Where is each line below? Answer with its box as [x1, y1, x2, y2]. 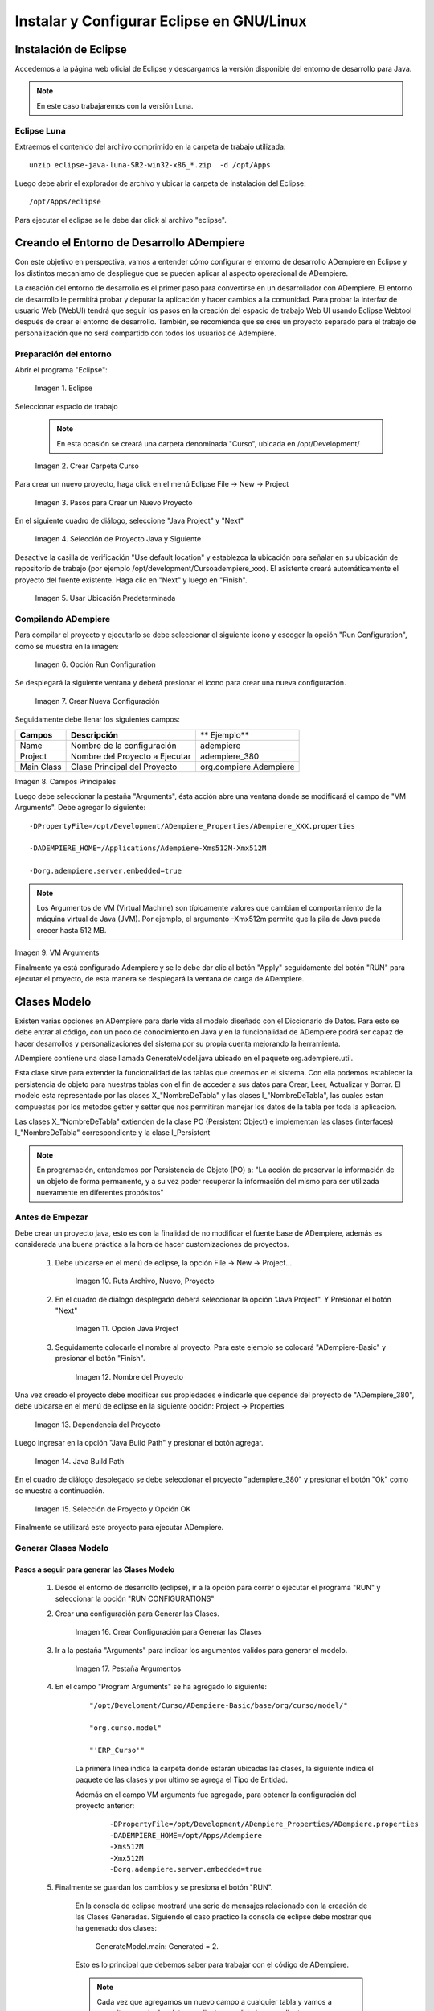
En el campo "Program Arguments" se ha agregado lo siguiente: [55, 1682, 268, 1692]
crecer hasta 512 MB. [36, 925, 107, 935]
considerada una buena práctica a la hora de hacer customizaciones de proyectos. [14, 1240, 289, 1249]
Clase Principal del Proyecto [70, 761, 178, 772]
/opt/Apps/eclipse [29, 197, 102, 207]
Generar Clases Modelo [14, 1542, 109, 1553]
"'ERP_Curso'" [89, 1746, 145, 1755]
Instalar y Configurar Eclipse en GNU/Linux [14, 12, 307, 30]
